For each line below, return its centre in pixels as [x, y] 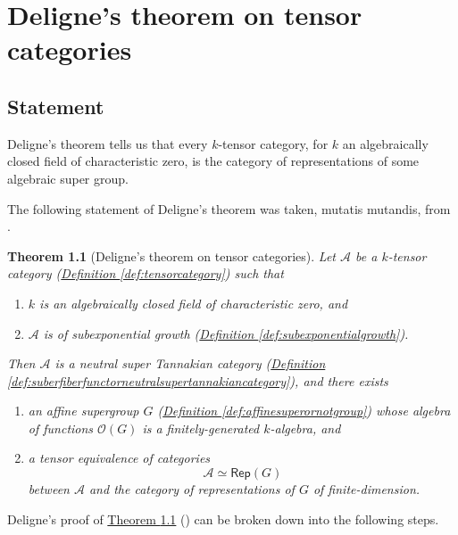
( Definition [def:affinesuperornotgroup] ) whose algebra [304, 411]
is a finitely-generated [201, 428]
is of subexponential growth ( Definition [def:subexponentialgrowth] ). [226, 333]
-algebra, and [305, 428]
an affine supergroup [83, 411]
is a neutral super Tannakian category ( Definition [190, 363]
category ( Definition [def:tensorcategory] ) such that [146, 273]
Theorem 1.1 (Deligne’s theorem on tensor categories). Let [171, 255]
